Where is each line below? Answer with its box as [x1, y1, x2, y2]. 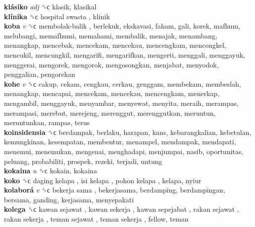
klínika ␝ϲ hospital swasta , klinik [4, 11, 110, 21]
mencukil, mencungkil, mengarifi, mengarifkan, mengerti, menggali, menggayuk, [4, 49, 245, 60]
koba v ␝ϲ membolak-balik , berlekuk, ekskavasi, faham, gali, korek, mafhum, [4, 21, 240, 31]
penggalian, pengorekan [4, 69, 75, 79]
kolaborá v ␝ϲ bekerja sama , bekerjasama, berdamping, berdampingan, [4, 185, 225, 195]
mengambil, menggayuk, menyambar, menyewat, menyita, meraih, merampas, [4, 97, 239, 108]
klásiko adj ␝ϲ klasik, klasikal [4, 1, 97, 11]
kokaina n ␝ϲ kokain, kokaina [4, 165, 97, 176]
